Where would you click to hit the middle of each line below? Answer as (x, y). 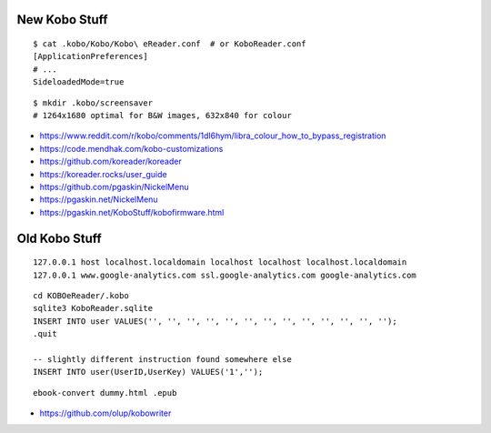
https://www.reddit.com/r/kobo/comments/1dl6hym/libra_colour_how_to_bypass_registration (213, 136)
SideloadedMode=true (79, 82)
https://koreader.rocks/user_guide (103, 174)
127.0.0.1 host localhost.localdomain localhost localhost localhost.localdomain (220, 262)
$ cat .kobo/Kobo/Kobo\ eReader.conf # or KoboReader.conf (170, 44)
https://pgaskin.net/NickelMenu (99, 199)
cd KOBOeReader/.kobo (81, 295)
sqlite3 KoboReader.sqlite (93, 308)
